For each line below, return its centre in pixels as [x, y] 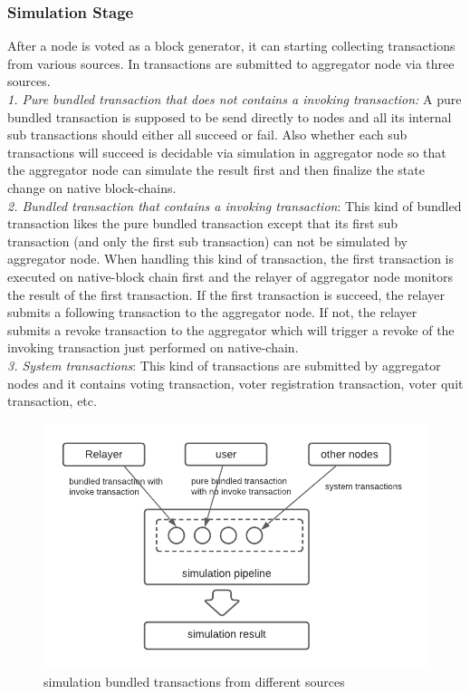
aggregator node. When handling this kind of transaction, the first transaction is [230, 259]
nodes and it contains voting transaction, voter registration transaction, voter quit [235, 383]
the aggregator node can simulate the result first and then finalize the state [216, 170]
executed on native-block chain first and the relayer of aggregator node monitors [230, 276]
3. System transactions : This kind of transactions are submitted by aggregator [224, 365]
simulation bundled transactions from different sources [194, 681]
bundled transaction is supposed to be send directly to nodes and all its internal [230, 116]
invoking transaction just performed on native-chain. [153, 347]
